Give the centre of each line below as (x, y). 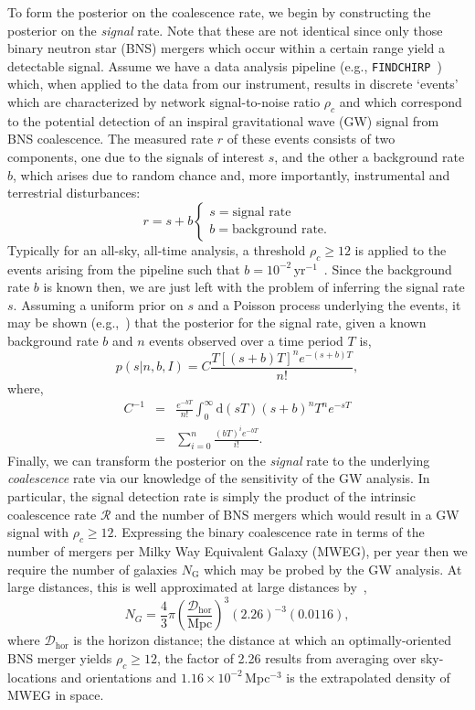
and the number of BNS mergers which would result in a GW (287, 514)
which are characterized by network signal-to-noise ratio (164, 102)
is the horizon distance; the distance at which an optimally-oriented (263, 640)
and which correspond (401, 102)
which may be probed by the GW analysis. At (333, 569)
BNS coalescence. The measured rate (111, 139)
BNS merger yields (60, 657)
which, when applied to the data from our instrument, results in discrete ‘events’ (233, 84)
